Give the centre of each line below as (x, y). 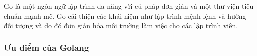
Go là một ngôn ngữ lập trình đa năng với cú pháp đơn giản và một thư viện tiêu (129, 6)
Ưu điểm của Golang (47, 47)
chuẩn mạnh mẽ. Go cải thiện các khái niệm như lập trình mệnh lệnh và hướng (125, 15)
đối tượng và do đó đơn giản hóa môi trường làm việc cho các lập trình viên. (121, 25)
